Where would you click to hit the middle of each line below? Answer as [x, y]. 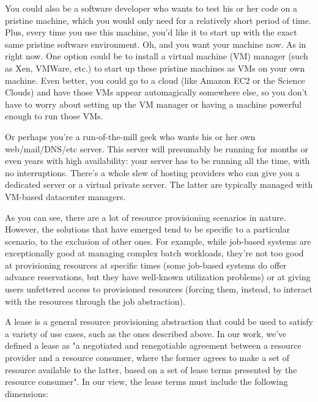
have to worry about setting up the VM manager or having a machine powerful [153, 104]
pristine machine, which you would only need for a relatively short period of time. [158, 20]
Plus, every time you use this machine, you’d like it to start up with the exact [151, 32]
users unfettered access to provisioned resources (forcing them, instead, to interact [159, 289]
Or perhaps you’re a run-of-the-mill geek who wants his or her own [130, 136]
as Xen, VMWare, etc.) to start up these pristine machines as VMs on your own [155, 68]
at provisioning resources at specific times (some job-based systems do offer [146, 265]
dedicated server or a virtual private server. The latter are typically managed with [159, 184]
